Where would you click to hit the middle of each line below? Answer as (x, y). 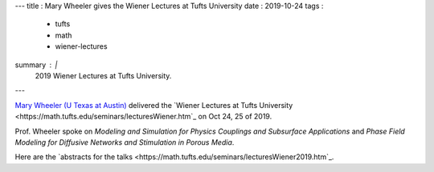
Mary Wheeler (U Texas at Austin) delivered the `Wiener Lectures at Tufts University (154, 105)
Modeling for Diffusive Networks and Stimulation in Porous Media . (125, 142)
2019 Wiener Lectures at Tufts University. (103, 75)
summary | (36, 65)
